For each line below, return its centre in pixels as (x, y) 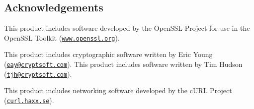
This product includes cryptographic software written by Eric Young (108, 54)
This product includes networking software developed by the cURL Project (118, 90)
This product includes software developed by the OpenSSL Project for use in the (127, 28)
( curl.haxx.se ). (29, 100)
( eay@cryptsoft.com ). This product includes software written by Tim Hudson (123, 64)
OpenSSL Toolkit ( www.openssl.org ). (62, 37)
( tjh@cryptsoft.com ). (38, 74)
